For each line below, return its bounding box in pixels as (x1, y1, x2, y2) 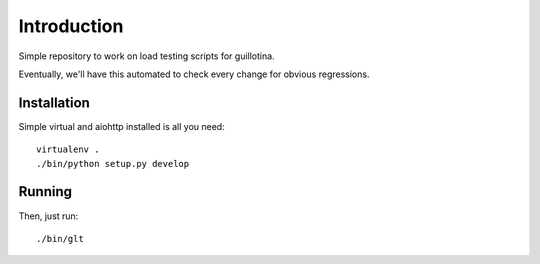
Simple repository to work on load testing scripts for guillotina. (18, 50, 275, 62)
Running (18, 183, 73, 200)
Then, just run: (18, 210, 79, 222)
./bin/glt (36, 233, 84, 244)
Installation (18, 94, 90, 111)
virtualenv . (36, 144, 100, 155)
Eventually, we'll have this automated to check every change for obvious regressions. (18, 68, 370, 80)
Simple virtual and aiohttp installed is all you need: (18, 120, 225, 132)
